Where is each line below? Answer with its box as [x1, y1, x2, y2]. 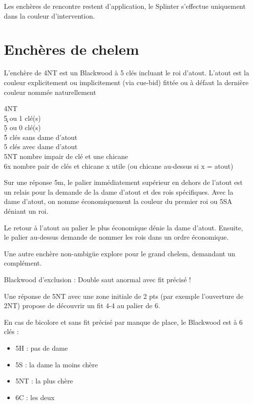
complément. [4, 258, 42, 268]
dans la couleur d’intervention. [4, 10, 95, 21]
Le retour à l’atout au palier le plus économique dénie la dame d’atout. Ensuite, [4, 222, 243, 232]
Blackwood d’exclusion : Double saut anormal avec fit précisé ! [4, 274, 191, 284]
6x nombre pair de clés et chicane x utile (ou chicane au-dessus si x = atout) [4, 160, 233, 171]
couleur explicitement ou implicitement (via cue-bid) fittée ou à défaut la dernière [4, 77, 249, 87]
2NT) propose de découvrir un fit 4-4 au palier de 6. [4, 300, 160, 311]
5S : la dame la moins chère [15, 359, 98, 369]
